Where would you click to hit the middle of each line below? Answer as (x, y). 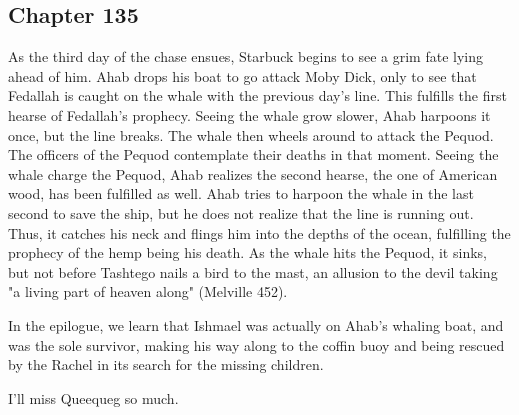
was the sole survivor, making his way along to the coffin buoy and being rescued (256, 344)
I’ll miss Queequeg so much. (93, 397)
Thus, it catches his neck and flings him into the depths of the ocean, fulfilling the (259, 232)
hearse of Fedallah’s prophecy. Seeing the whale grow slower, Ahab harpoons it (249, 114)
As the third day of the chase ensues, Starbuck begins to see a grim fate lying (245, 56)
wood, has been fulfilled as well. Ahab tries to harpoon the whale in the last (241, 193)
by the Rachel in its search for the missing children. (166, 364)
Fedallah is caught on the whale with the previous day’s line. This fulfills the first (257, 95)
